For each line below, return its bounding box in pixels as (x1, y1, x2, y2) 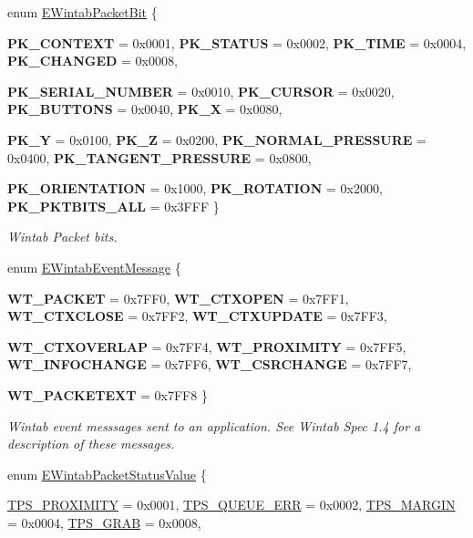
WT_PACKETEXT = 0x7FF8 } (7, 385, 208, 404)
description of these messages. (7, 434, 175, 453)
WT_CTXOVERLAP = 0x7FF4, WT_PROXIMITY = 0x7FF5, (7, 336, 406, 356)
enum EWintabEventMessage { (7, 257, 181, 276)
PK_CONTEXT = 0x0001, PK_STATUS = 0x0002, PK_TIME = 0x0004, (7, 33, 467, 52)
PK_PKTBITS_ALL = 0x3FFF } (7, 196, 220, 215)
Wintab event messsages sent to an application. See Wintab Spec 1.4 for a (7, 416, 421, 435)
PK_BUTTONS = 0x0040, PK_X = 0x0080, (7, 99, 283, 119)
